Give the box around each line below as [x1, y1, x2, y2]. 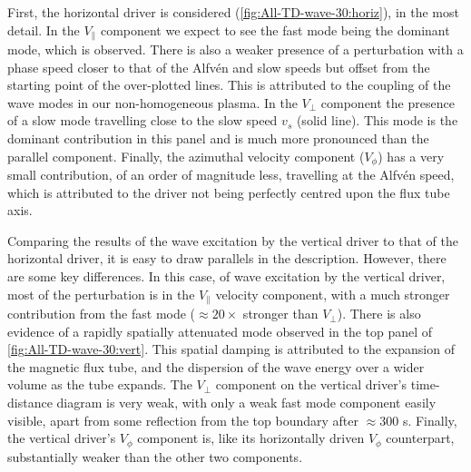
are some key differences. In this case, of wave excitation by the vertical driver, [7, 267, 446, 286]
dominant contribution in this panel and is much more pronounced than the [7, 129, 429, 148]
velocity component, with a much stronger [215, 284, 450, 303]
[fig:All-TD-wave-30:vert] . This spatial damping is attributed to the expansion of [7, 339, 455, 359]
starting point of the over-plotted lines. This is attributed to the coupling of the [7, 75, 451, 94]
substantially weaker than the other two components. [7, 447, 303, 466]
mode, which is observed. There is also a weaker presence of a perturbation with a [7, 40, 464, 59]
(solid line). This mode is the [296, 111, 458, 130]
